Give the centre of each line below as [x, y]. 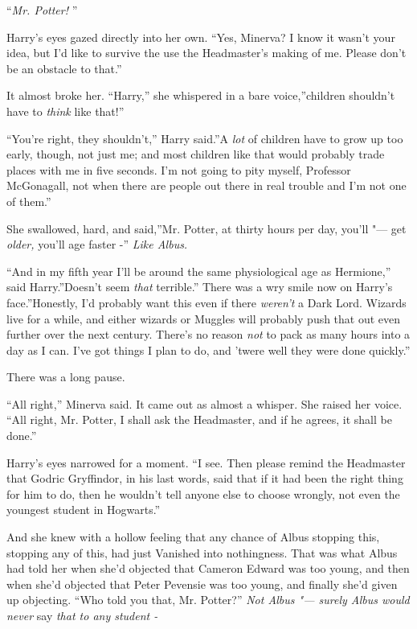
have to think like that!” [65, 111]
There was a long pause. [66, 377]
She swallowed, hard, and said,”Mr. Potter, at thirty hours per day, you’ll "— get [206, 228]
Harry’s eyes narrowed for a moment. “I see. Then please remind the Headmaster [206, 462]
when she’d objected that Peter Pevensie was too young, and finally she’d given [202, 584]
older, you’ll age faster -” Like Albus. [97, 244]
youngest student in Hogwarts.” [84, 510]
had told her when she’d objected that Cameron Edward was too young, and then [208, 568]
